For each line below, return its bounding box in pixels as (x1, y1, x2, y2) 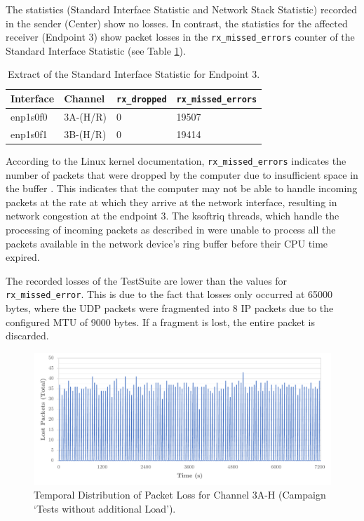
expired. (6, 250, 40, 264)
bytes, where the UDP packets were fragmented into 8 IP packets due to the (6, 300, 334, 315)
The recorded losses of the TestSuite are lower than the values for (6, 273, 288, 287)
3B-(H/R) (64, 126, 107, 141)
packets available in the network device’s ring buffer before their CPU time (6, 236, 328, 250)
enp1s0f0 (11, 109, 48, 123)
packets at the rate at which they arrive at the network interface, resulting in (6, 194, 337, 209)
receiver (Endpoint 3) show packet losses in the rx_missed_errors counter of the (6, 29, 355, 44)
